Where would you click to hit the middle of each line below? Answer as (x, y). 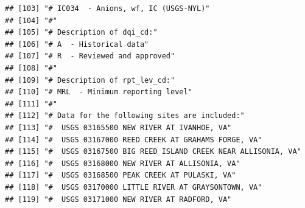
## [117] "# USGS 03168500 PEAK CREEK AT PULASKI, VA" (121, 175)
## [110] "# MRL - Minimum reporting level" (99, 92)
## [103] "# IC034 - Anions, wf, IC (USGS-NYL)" (107, 9)
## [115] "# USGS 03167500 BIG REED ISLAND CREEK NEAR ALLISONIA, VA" (153, 152)
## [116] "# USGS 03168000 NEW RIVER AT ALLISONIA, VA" (123, 163)
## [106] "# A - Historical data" (77, 44)
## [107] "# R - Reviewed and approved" (90, 56)
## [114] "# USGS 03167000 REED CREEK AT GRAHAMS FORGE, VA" (134, 140)
